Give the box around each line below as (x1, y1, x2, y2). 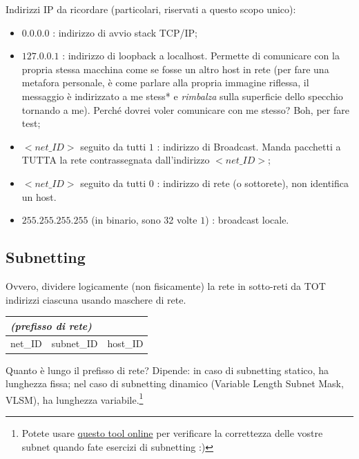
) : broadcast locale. (205, 213, 289, 227)
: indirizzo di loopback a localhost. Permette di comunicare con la (62, 48, 340, 63)
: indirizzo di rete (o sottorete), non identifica (157, 175, 349, 190)
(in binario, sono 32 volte (91, 213, 197, 227)
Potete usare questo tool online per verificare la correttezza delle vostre (21, 425, 323, 440)
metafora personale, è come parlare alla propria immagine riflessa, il (21, 75, 309, 90)
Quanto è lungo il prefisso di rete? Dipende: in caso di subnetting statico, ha (6, 362, 329, 377)
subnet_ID (51, 336, 98, 351)
